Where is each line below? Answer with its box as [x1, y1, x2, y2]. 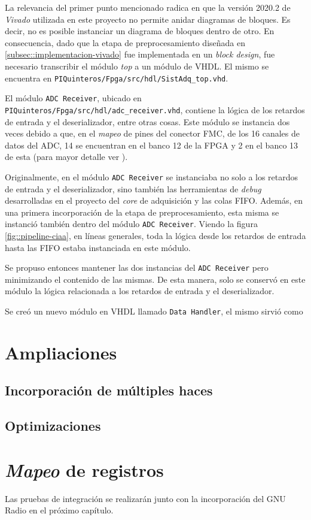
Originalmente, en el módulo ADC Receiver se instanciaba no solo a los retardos [5, 170, 298, 183]
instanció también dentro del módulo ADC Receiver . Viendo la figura [5, 217, 258, 230]
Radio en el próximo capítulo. [5, 504, 114, 516]
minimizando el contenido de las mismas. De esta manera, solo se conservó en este [5, 273, 306, 285]
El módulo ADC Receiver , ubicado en [5, 92, 142, 104]
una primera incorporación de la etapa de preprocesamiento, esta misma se [5, 205, 279, 218]
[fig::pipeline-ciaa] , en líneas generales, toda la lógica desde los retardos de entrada [5, 229, 306, 241]
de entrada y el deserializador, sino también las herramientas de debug [5, 182, 261, 195]
